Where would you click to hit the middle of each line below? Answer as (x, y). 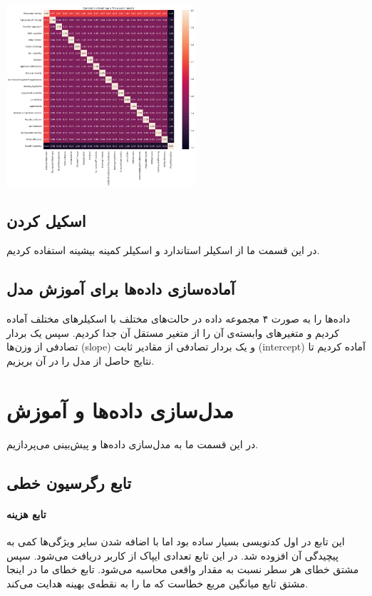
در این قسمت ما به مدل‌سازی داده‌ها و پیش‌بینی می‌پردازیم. (133, 444)
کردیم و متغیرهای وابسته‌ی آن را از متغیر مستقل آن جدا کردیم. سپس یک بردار (173, 332)
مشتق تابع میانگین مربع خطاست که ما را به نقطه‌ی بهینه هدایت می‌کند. (157, 583)
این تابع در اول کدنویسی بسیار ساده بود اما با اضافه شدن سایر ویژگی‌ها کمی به (176, 541)
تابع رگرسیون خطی (69, 482)
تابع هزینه (26, 514)
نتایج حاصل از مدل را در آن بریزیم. (81, 361)
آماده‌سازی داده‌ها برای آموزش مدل (121, 289)
